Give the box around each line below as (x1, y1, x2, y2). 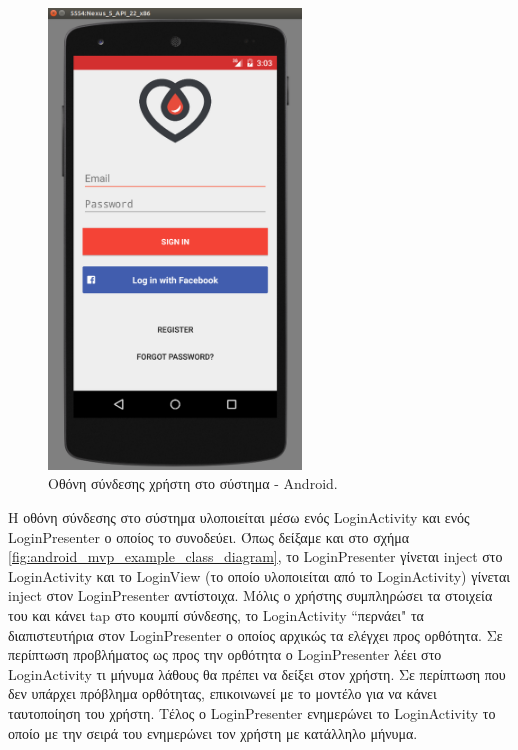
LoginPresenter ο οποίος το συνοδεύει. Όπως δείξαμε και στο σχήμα (8, 526, 410, 547)
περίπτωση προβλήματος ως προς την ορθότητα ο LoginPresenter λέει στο (8, 644, 442, 665)
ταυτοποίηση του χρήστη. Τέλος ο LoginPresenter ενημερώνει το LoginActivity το (8, 702, 496, 723)
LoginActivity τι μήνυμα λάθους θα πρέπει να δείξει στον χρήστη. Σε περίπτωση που (8, 663, 506, 684)
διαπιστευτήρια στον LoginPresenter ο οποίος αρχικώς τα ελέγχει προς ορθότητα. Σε (8, 624, 503, 645)
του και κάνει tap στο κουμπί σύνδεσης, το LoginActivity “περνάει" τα (8, 605, 424, 626)
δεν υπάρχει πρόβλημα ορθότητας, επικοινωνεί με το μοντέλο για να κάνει (8, 683, 437, 704)
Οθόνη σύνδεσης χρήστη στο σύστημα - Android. (48, 473, 338, 494)
